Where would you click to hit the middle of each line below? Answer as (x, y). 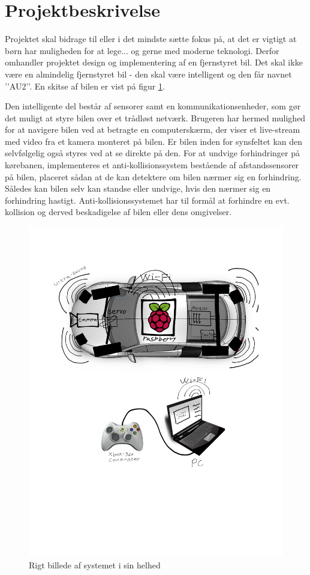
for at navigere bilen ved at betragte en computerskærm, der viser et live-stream (153, 129)
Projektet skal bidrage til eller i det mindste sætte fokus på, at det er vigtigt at (151, 39)
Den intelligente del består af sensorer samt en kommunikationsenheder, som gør (153, 106)
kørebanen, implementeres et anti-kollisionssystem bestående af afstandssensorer (152, 165)
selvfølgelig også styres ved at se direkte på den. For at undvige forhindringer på (152, 153)
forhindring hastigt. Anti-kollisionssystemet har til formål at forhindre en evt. (147, 200)
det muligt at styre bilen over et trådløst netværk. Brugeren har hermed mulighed (155, 117)
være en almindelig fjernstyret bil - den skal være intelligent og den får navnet (148, 74)
